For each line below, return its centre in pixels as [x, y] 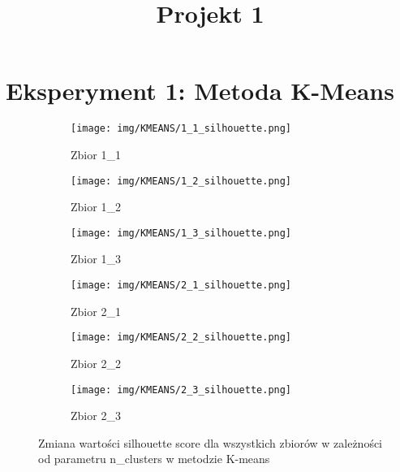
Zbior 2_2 [96, 363]
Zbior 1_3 [96, 259]
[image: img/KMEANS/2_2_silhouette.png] [181, 338]
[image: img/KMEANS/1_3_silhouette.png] [181, 233]
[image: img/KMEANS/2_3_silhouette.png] [181, 390]
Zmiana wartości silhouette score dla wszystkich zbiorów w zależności [211, 442]
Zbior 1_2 [96, 207]
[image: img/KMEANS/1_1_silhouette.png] [181, 129]
